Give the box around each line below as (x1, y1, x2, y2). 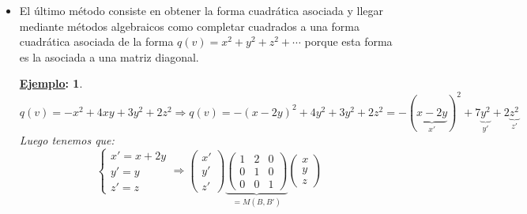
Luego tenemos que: (19, 132, 115, 148)
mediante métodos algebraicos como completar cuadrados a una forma (19, 17, 359, 34)
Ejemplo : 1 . (19, 75, 83, 92)
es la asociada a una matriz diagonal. (19, 48, 199, 65)
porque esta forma (304, 33, 393, 50)
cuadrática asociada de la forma (19, 33, 174, 50)
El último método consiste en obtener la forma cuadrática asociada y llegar (19, 2, 384, 18)
